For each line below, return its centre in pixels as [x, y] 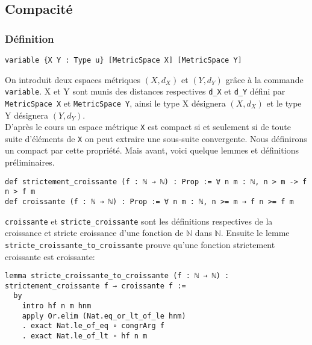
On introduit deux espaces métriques [73, 79]
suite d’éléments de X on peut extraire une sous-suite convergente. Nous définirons [156, 138]
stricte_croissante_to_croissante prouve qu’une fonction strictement [140, 244]
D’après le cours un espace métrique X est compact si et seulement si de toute [148, 127]
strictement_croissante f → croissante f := [95, 286]
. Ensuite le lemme [255, 233]
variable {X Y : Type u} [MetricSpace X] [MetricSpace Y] [123, 60]
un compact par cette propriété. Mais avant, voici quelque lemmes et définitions [152, 150]
